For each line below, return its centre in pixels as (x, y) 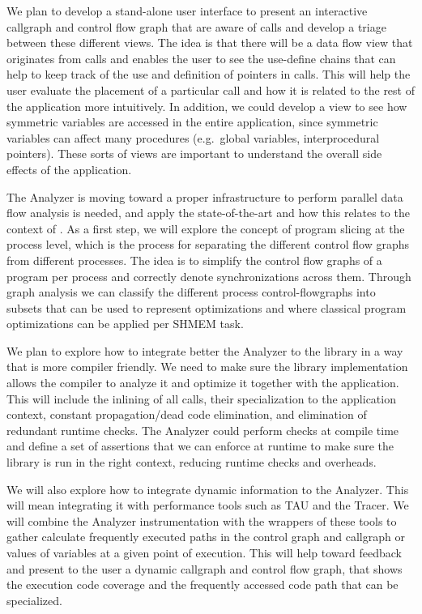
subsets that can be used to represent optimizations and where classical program (207, 307)
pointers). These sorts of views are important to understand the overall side (194, 153)
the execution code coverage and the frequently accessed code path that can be (202, 584)
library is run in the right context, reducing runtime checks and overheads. (192, 462)
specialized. (34, 600)
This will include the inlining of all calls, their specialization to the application (201, 398)
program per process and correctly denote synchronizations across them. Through (209, 276)
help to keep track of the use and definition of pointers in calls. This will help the (209, 74)
